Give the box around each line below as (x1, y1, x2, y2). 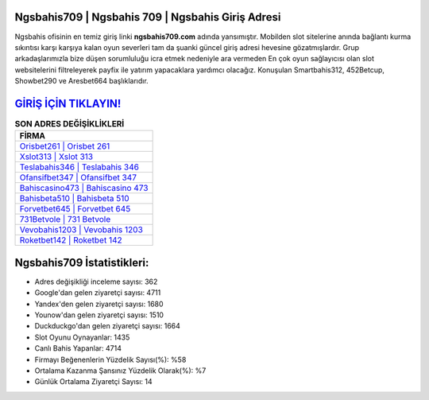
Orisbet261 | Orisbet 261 (19, 141, 110, 152)
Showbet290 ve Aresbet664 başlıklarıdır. (14, 76, 149, 86)
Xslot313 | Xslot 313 (19, 151, 94, 162)
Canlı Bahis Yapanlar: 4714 (34, 344, 122, 353)
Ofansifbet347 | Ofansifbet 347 (19, 172, 137, 183)
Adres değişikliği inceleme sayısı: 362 (34, 277, 158, 286)
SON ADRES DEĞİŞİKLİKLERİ (14, 118, 125, 130)
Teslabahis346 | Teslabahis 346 (19, 161, 139, 173)
